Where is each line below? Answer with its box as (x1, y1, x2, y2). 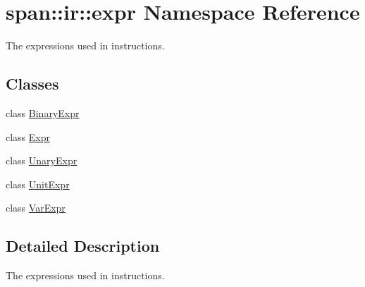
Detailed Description (6, 235, 160, 257)
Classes (6, 73, 59, 94)
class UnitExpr (6, 176, 70, 191)
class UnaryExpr (6, 153, 78, 168)
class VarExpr (6, 200, 66, 215)
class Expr (6, 129, 51, 144)
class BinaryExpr (6, 105, 80, 120)
